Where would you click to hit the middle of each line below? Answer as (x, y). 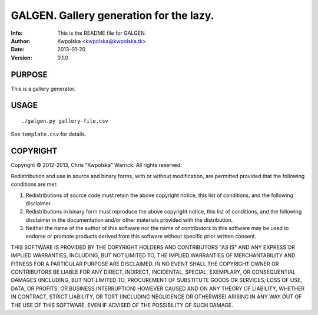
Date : (18, 50)
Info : (17, 33)
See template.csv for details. (49, 134)
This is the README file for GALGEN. (102, 33)
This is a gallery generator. (43, 88)
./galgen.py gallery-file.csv (65, 121)
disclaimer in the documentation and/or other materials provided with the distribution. (129, 220)
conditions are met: (34, 184)
